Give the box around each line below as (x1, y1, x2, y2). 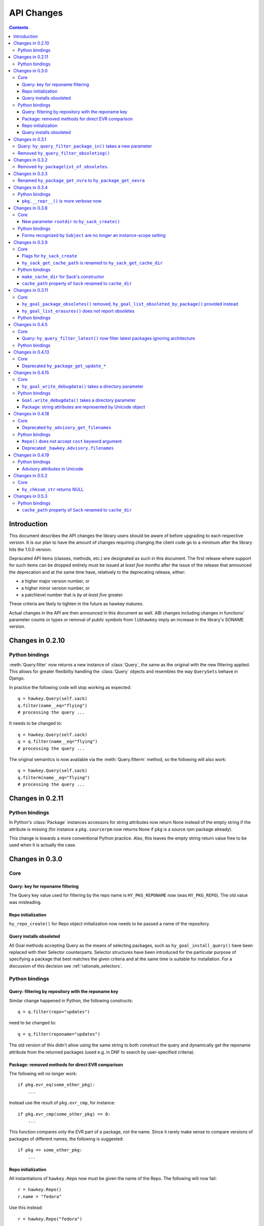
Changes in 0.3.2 (13, 157, 48, 163)
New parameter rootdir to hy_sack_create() (22, 219, 120, 225)
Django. (9, 675, 25, 681)
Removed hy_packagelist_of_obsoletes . (18, 164, 109, 170)
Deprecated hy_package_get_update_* (22, 363, 107, 369)
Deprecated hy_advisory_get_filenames (22, 425, 111, 431)
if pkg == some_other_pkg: (18, 1148, 83, 1153)
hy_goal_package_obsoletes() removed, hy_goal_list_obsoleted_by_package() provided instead (22, 301, 238, 307)
